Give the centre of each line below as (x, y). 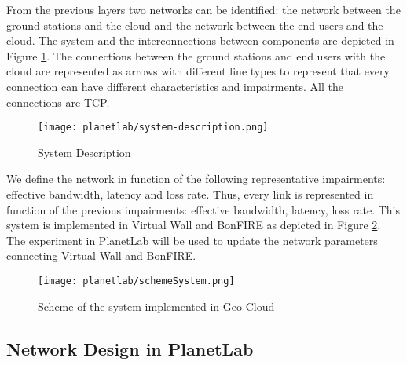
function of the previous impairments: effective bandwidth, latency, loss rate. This (203, 209)
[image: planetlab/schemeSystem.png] (136, 281)
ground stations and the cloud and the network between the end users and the (195, 25)
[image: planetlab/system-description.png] (153, 128)
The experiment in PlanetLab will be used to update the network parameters (192, 240)
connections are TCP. (58, 102)
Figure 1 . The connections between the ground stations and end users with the (196, 55)
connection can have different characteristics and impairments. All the (175, 86)
